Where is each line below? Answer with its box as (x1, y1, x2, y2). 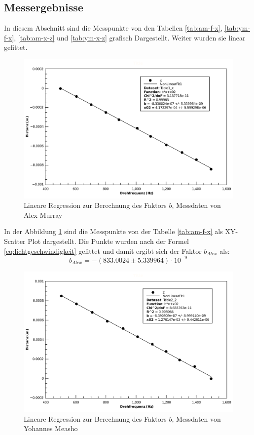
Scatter (4, 236, 26, 246)
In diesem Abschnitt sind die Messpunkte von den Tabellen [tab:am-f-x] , (4, 23, 222, 33)
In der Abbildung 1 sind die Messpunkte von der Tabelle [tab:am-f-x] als (4, 226, 223, 237)
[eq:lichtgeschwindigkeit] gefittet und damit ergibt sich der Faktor (4, 245, 202, 256)
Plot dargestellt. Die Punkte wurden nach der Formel (28, 236, 189, 246)
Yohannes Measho (24, 423, 78, 434)
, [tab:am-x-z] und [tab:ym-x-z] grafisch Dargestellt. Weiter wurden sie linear (14, 32, 246, 42)
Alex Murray (24, 209, 63, 220)
